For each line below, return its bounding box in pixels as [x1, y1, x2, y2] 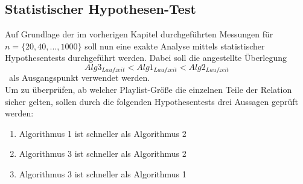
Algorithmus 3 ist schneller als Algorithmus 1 [19, 168, 187, 180]
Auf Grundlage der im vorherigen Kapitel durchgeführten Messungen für [5, 28, 273, 40]
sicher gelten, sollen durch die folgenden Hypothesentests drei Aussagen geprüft [5, 95, 299, 107]
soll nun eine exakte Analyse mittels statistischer [85, 39, 265, 52]
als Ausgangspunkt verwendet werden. [8, 71, 150, 84]
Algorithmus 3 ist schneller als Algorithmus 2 [19, 147, 187, 160]
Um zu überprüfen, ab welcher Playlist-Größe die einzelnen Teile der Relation [5, 83, 292, 96]
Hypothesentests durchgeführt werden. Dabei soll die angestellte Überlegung [5, 51, 287, 64]
